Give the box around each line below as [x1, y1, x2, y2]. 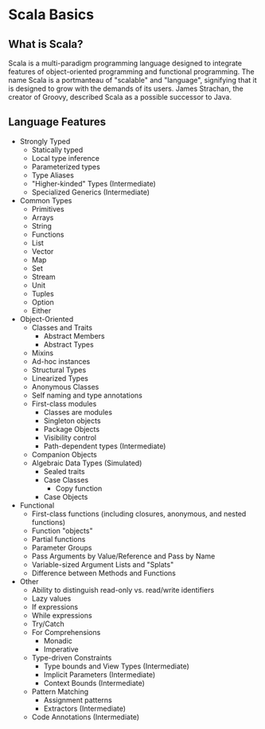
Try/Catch [31, 619, 65, 629]
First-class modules [31, 398, 97, 408]
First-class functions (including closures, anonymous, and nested [31, 508, 247, 519]
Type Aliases [31, 170, 74, 180]
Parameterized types [31, 162, 101, 171]
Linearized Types [31, 373, 89, 383]
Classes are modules [43, 407, 113, 417]
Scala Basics [8, 6, 95, 24]
